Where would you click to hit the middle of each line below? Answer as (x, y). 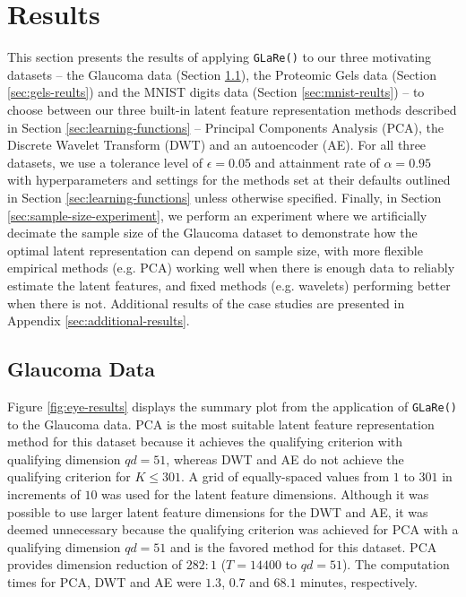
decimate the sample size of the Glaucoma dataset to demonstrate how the (212, 233)
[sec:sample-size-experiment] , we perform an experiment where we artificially (217, 215)
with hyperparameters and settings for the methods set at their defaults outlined (229, 180)
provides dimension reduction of (95, 564)
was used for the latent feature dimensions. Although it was (265, 493)
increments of (44, 493)
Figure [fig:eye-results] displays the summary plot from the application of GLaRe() (233, 406)
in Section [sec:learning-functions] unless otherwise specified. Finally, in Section (224, 197)
